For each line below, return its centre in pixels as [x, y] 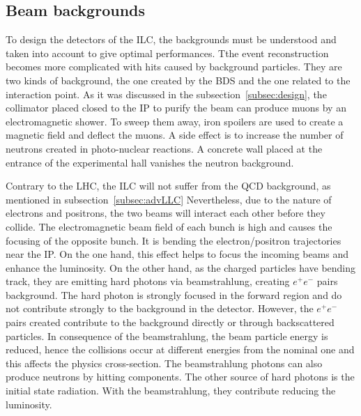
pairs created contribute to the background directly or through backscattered [170, 322]
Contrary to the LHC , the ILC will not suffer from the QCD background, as [168, 186]
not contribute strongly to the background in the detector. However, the [160, 308]
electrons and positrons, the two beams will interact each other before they [166, 213]
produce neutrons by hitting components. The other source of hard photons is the [180, 377]
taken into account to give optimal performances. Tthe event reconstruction [167, 53]
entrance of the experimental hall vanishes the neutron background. [150, 162]
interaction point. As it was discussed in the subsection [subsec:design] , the [166, 94]
